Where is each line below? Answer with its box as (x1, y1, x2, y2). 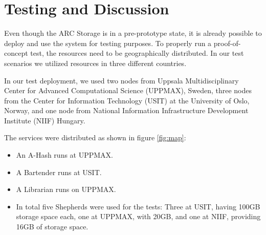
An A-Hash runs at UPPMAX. (16, 149, 114, 160)
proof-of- (213, 37, 241, 48)
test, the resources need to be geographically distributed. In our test (30, 48, 244, 58)
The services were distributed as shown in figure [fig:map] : (4, 132, 186, 143)
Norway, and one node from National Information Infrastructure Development (4, 105, 249, 116)
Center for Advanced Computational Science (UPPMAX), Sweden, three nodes (4, 85, 252, 96)
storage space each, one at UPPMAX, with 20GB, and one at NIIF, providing (16, 211, 261, 222)
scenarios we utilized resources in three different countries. (4, 57, 187, 68)
